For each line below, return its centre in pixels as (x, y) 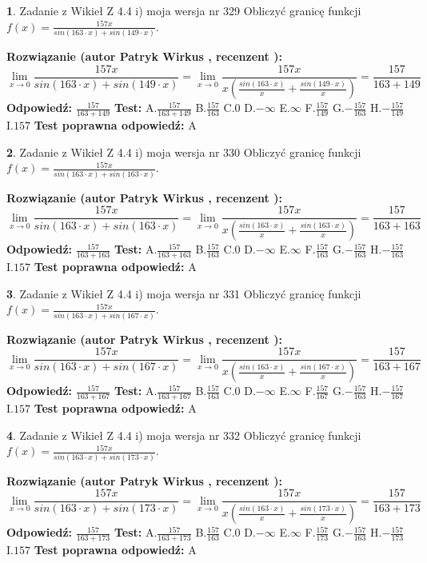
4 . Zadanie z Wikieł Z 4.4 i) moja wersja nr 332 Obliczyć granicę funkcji (184, 435)
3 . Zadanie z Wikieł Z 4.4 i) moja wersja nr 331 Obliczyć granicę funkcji (184, 293)
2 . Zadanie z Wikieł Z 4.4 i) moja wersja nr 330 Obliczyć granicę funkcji (184, 152)
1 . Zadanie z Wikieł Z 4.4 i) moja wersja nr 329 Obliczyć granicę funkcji (184, 10)
